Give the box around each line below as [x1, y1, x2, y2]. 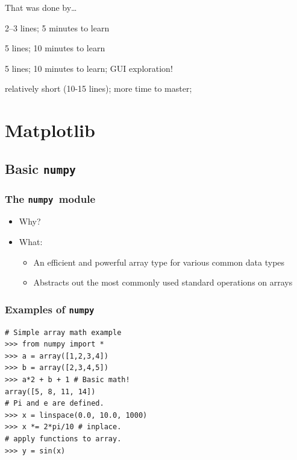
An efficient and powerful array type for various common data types [33, 255, 285, 268]
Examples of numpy [5, 301, 95, 316]
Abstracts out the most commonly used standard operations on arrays [33, 276, 293, 289]
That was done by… [5, 1, 77, 13]
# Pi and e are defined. [5, 399, 104, 408]
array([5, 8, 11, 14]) [5, 387, 96, 396]
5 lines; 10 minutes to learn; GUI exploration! [5, 62, 173, 74]
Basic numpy [5, 159, 76, 177]
